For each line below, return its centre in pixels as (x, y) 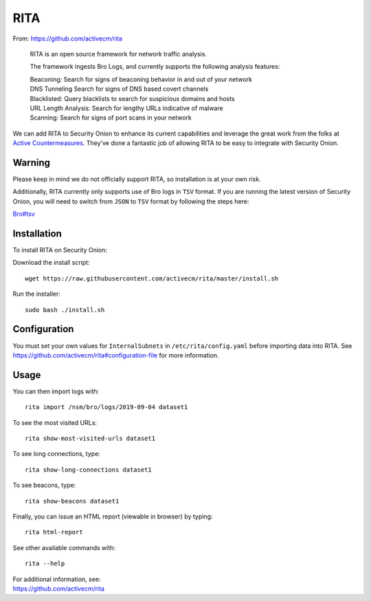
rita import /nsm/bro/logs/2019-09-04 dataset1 (106, 407)
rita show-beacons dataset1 (72, 501)
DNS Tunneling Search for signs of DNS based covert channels (119, 89)
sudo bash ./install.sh (65, 310)
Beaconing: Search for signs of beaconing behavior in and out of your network (141, 79)
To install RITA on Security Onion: (60, 250)
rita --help (45, 564)
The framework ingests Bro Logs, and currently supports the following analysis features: (155, 67)
